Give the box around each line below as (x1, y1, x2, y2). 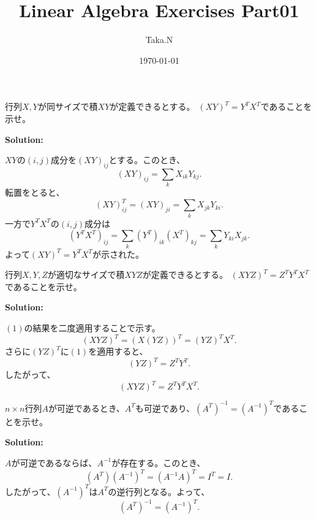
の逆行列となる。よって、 (108, 485, 210, 498)
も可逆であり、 (135, 401, 195, 414)
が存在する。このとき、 (111, 456, 206, 469)
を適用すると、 (88, 345, 148, 358)
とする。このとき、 (108, 153, 186, 166)
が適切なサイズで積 (47, 268, 125, 281)
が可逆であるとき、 (48, 401, 125, 414)
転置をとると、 (5, 186, 65, 199)
